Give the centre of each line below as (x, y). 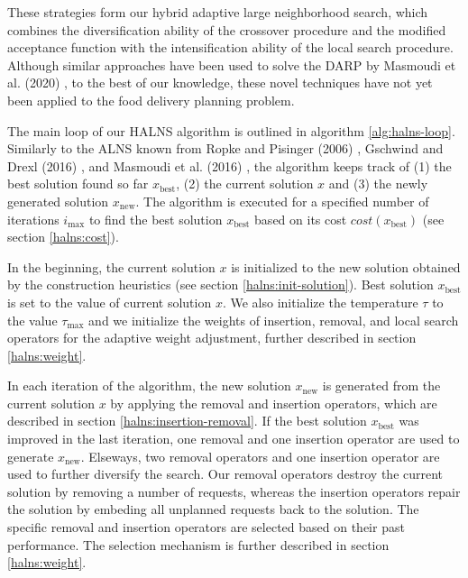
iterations (33, 219)
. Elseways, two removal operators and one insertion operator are (260, 456)
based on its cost (301, 219)
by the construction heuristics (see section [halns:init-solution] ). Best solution (220, 284)
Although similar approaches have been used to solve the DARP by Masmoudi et (232, 64)
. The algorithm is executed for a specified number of (282, 201)
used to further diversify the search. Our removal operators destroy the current (225, 474)
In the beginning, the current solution (111, 266)
